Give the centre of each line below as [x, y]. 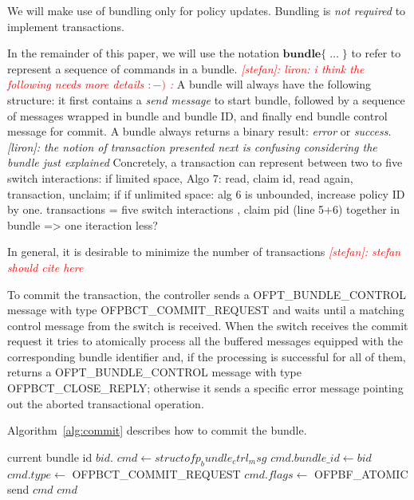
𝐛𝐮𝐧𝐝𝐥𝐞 [302, 55]
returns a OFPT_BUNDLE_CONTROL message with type [154, 372]
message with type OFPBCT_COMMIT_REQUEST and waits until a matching [206, 310]
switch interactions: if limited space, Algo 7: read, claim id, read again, [180, 177]
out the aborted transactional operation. [106, 403]
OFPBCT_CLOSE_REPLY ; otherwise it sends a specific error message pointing [205, 388]
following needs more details [76, 84]
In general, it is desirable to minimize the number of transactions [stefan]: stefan [204, 252]
